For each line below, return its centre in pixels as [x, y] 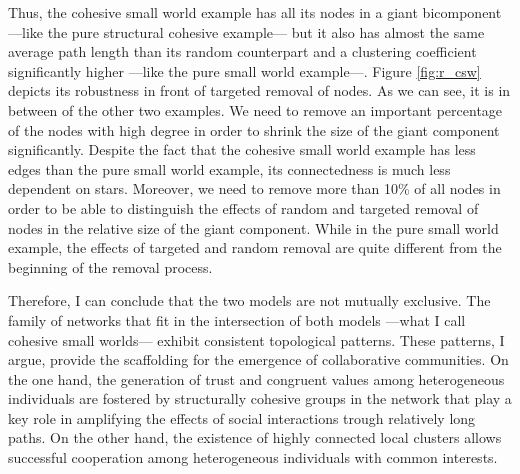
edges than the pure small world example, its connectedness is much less [229, 168]
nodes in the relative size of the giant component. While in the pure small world [253, 227]
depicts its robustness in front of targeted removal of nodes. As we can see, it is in [259, 90]
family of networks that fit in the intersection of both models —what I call [237, 319]
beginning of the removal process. [110, 266]
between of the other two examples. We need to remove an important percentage [255, 109]
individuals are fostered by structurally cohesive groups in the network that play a [260, 398]
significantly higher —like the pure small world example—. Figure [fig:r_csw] [244, 70]
